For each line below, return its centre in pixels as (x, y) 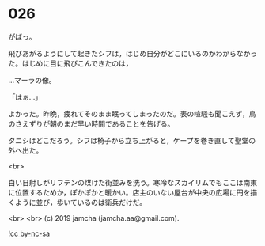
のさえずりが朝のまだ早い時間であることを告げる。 (91, 123)
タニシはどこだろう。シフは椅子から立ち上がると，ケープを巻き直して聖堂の (132, 140)
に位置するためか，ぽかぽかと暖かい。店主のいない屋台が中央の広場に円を (129, 192)
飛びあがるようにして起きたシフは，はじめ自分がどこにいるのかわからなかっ (133, 53)
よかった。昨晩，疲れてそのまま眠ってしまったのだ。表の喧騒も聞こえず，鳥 (132, 114)
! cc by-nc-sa (29, 233)
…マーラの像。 (32, 80)
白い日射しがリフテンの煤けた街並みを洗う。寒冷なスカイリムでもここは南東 (133, 182)
